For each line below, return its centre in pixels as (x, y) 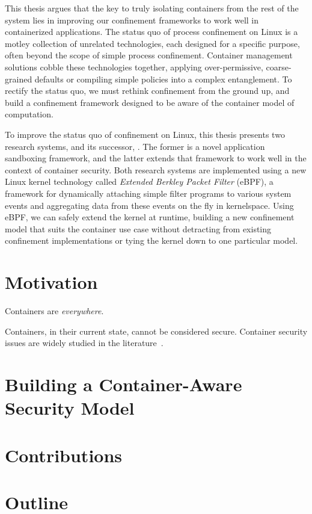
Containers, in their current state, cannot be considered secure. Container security (156, 331)
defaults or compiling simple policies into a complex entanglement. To (163, 79)
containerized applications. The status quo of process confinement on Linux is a (151, 32)
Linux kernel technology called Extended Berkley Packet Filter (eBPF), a (139, 181)
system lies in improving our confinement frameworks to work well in (132, 20)
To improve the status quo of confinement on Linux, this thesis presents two (145, 134)
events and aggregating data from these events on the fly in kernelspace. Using (149, 205)
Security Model (70, 408)
